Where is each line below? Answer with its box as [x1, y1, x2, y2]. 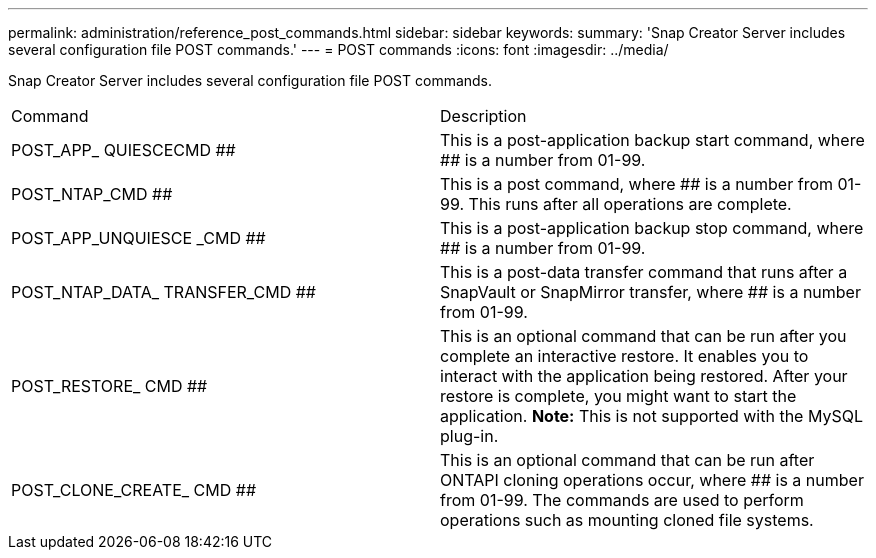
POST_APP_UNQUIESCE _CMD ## [11, 228, 266, 248]
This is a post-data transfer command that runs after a [440, 262, 848, 282]
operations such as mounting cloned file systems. [440, 510, 814, 530]
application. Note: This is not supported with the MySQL [440, 406, 864, 426]
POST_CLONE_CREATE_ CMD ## [11, 480, 257, 500]
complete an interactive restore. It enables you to [440, 346, 809, 366]
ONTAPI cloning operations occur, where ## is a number [440, 470, 864, 490]
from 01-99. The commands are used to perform [440, 490, 804, 510]
